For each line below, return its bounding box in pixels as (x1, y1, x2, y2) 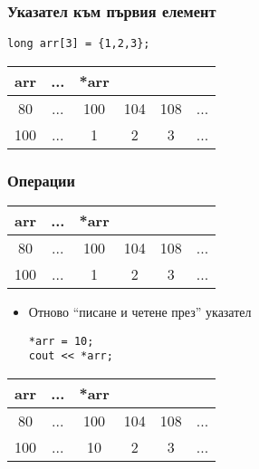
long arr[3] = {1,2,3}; (7, 37, 150, 51)
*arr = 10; (28, 334, 94, 348)
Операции (7, 168, 75, 191)
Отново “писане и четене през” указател (28, 302, 252, 321)
